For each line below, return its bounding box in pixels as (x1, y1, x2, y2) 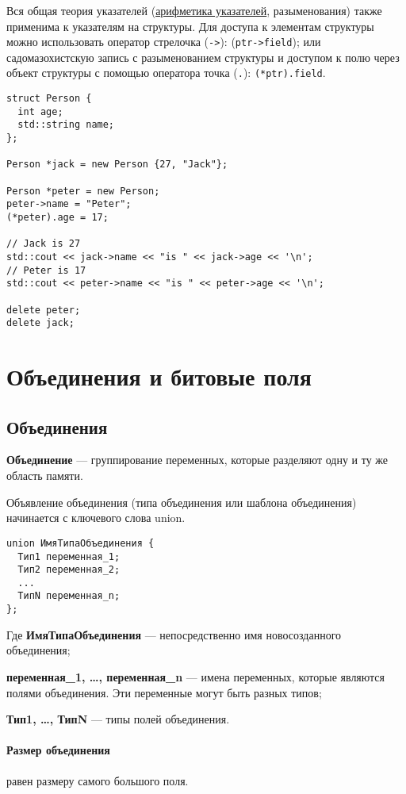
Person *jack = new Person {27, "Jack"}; (6, 159, 228, 171)
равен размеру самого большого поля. (6, 772, 189, 788)
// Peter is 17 (6, 264, 86, 276)
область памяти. (6, 467, 83, 484)
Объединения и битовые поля (6, 360, 312, 393)
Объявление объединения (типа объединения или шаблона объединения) (6, 493, 357, 510)
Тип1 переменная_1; (17, 550, 121, 562)
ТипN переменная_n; (17, 590, 121, 602)
